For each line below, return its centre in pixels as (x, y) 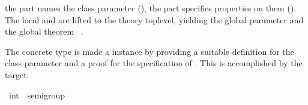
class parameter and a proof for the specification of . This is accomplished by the (154, 63)
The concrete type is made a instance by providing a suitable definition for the (149, 51)
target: (17, 74)
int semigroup (37, 95)
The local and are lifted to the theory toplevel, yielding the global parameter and (154, 19)
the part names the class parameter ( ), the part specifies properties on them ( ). (151, 8)
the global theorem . (44, 31)
